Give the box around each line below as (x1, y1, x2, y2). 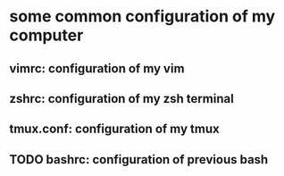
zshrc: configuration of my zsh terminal (9, 91, 234, 106)
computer (9, 25, 84, 46)
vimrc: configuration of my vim (9, 61, 185, 76)
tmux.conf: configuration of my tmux (9, 122, 221, 137)
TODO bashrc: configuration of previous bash (9, 152, 269, 167)
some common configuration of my (9, 6, 276, 27)
